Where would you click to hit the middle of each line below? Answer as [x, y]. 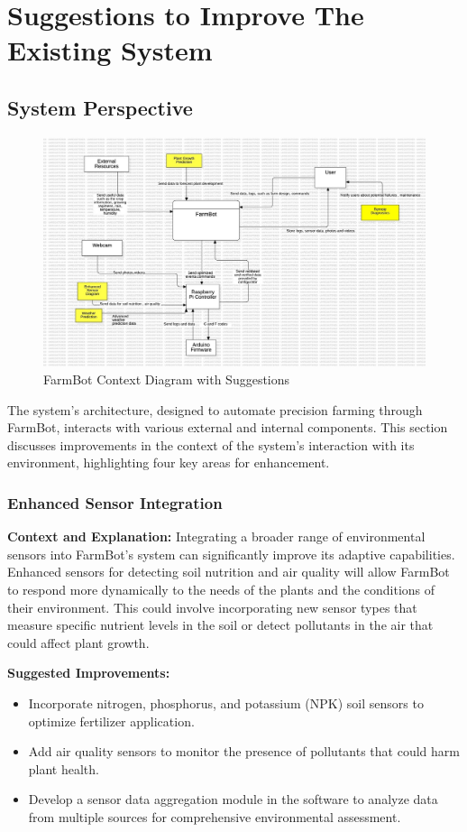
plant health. [64, 768]
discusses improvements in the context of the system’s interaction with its [211, 444]
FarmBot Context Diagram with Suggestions [167, 379]
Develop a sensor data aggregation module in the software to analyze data [233, 799]
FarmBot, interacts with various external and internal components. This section [228, 427]
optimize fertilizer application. [111, 721]
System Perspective [100, 107]
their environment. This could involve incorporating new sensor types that [212, 607]
